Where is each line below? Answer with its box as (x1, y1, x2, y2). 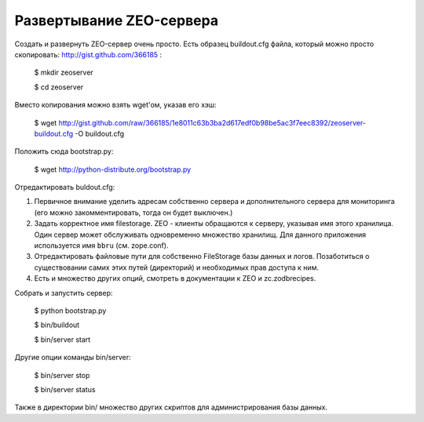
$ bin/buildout (34, 320, 80, 329)
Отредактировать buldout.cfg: (14, 183, 115, 192)
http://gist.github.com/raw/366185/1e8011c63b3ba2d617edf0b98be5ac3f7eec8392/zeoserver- (58, 118, 367, 127)
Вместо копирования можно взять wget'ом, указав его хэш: (14, 100, 217, 110)
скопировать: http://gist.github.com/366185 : (14, 49, 163, 59)
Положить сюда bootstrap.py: (14, 147, 114, 156)
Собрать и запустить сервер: (14, 288, 113, 297)
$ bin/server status (34, 384, 96, 394)
